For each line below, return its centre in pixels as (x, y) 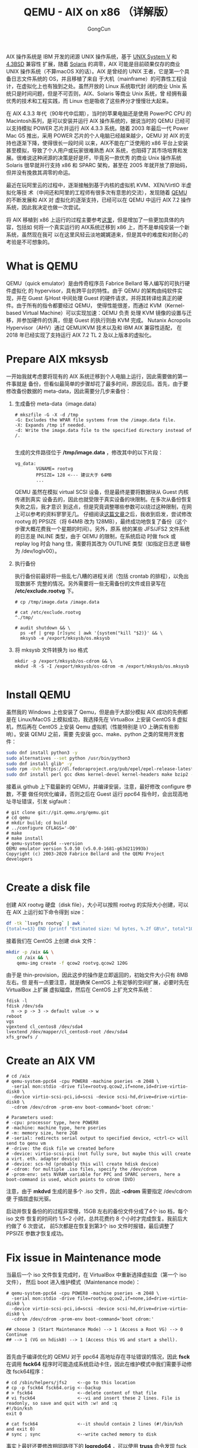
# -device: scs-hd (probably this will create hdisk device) (83, 1164)
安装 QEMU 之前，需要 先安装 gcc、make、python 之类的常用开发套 (101, 734)
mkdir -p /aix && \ (30, 952)
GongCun (99, 29)
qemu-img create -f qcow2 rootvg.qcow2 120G (72, 963)
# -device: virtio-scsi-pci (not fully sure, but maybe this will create (99, 1154)
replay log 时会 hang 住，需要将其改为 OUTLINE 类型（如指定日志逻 (97, 544)
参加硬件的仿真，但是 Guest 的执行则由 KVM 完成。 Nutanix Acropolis (106, 320)
